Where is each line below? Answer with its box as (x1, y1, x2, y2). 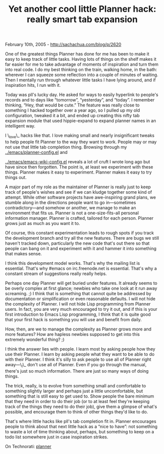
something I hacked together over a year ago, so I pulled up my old (5, 107, 141, 113)
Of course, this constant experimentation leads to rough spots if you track (5, 229, 154, 236)
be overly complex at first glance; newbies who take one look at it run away (5, 285, 158, 291)
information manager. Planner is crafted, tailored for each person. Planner (5, 215, 154, 221)
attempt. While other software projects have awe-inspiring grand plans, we (5, 194, 156, 200)
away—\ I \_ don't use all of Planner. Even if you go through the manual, (5, 361, 147, 369)
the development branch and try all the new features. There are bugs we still (5, 235, 159, 241)
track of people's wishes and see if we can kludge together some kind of (5, 189, 152, 195)
